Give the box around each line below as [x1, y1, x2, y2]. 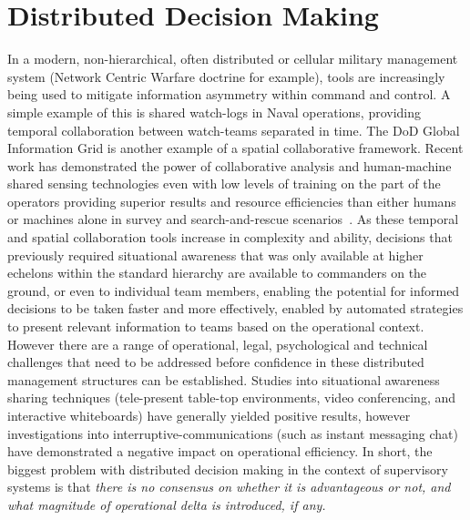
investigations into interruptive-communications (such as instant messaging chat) [7, 423, 458, 443]
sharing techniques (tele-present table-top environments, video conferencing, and [7, 388, 456, 407]
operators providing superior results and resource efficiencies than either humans [7, 191, 456, 210]
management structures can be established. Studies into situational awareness [7, 370, 440, 389]
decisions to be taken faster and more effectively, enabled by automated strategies [7, 299, 464, 318]
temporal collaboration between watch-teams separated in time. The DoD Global [7, 120, 460, 139]
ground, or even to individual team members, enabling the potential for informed [7, 280, 460, 300]
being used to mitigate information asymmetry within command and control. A [7, 85, 451, 104]
